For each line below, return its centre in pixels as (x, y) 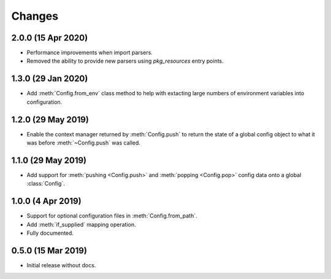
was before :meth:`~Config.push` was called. (84, 143)
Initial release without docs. (61, 265)
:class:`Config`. (46, 184)
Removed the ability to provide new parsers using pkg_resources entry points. (125, 61)
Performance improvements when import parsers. (90, 53)
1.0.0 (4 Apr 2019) (47, 201)
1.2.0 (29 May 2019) (50, 120)
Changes (35, 16)
